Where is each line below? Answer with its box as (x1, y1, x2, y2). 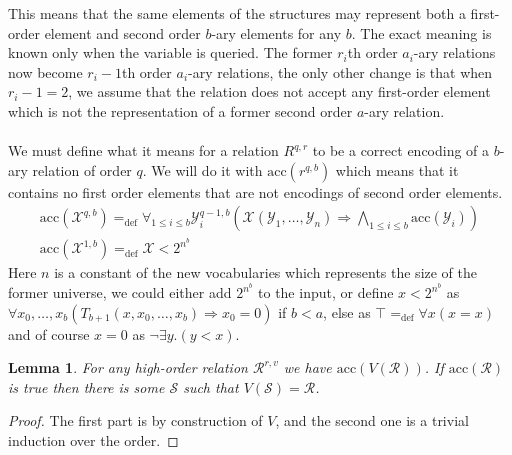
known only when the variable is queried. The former (8, 42, 333, 63)
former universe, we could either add (8, 282, 232, 303)
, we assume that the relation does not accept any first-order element (68, 81, 491, 102)
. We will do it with (142, 159, 263, 180)
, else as (323, 301, 371, 322)
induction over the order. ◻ (8, 430, 179, 451)
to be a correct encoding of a (312, 140, 490, 161)
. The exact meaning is (351, 22, 492, 43)
